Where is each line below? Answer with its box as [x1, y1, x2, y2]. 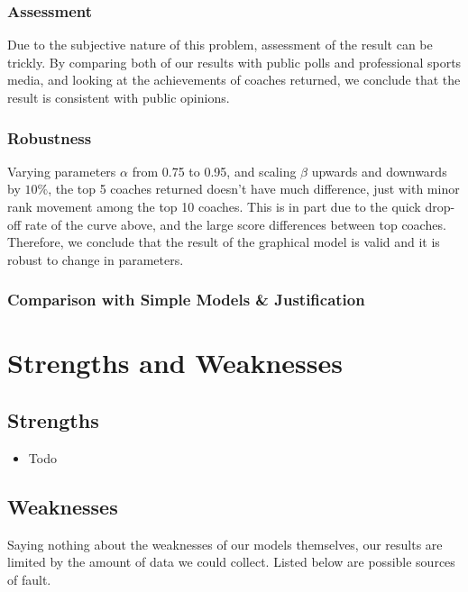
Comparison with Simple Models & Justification [7, 288, 365, 311]
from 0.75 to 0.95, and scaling [132, 161, 297, 180]
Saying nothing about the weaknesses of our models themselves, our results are [7, 534, 443, 553]
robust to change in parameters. [7, 250, 184, 269]
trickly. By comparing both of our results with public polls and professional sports [7, 52, 462, 71]
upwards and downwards [311, 161, 447, 180]
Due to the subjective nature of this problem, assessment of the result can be [7, 35, 433, 54]
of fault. [7, 569, 51, 588]
